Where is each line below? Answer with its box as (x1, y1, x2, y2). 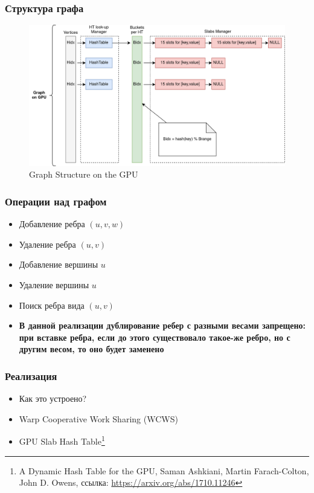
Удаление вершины (19, 278, 89, 291)
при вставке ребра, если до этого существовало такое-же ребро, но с (19, 330, 290, 343)
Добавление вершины (19, 258, 98, 271)
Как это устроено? (19, 392, 87, 405)
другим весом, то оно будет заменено (19, 343, 164, 355)
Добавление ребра (19, 217, 85, 230)
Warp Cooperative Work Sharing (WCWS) (19, 412, 178, 425)
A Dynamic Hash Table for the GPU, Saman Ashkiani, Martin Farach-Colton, (19, 464, 309, 477)
